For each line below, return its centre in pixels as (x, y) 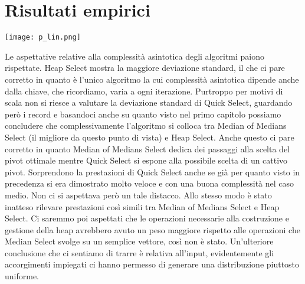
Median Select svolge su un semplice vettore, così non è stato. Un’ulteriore (139, 241)
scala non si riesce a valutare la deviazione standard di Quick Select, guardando (149, 102)
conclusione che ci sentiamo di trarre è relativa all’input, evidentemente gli (140, 252)
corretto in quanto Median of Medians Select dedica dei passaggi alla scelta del (147, 148)
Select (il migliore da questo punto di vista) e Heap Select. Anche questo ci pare (150, 137)
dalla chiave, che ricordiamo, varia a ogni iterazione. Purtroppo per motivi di (144, 91)
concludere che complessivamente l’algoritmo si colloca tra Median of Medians (146, 125)
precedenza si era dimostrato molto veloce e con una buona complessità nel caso (150, 183)
